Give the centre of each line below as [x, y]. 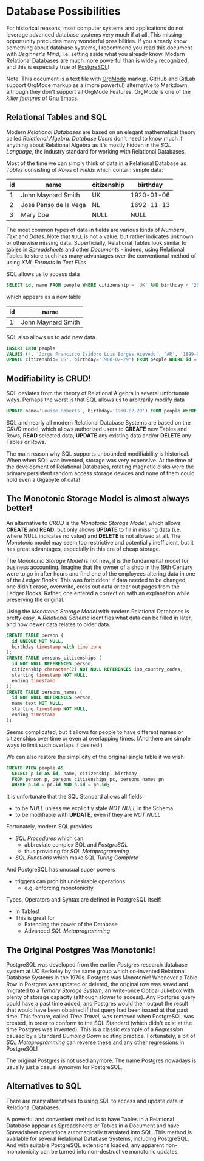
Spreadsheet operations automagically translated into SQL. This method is [99, 1132]
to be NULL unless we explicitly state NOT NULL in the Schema [94, 808]
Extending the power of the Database [71, 925]
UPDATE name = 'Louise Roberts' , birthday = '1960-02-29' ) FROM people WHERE [102, 411]
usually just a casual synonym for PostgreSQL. [64, 1067]
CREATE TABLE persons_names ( [45, 692]
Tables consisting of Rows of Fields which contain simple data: [85, 169]
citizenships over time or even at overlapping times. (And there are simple [99, 738]
